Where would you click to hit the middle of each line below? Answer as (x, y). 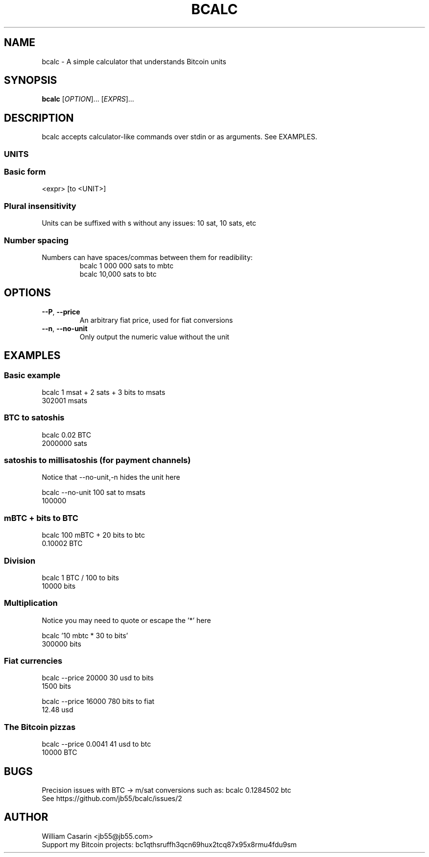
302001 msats (65, 400)
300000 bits (61, 644)
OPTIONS (27, 293)
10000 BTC (60, 753)
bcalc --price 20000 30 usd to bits (98, 678)
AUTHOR (26, 817)
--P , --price (61, 312)
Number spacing (36, 240)
